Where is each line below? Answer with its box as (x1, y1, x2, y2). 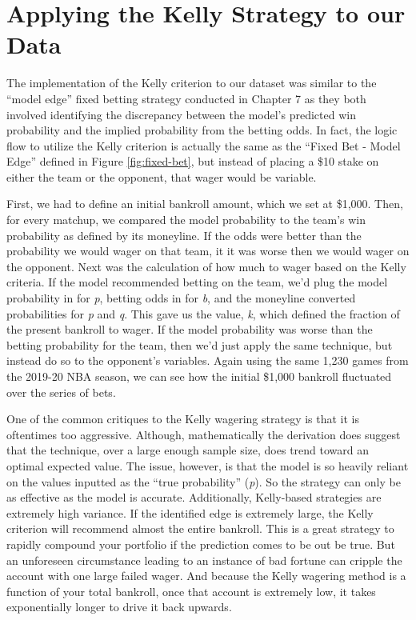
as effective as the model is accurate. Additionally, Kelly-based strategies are (6, 489, 382, 506)
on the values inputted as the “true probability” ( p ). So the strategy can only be (6, 473, 401, 490)
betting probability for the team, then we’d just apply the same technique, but (6, 336, 393, 353)
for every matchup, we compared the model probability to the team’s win (6, 211, 366, 228)
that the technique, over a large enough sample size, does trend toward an (6, 442, 370, 458)
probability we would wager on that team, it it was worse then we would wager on (6, 242, 410, 259)
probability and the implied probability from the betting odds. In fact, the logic (6, 122, 398, 138)
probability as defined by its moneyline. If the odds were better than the (6, 226, 362, 243)
